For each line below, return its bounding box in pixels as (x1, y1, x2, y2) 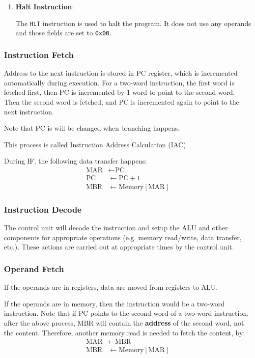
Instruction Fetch (4, 48, 74, 60)
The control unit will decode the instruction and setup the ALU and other (4, 222, 228, 233)
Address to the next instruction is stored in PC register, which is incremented (4, 68, 238, 78)
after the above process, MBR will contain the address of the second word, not (4, 317, 244, 328)
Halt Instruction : (15, 1, 74, 11)
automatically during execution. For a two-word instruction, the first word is (4, 77, 234, 87)
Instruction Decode (4, 203, 82, 215)
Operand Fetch (4, 262, 64, 275)
